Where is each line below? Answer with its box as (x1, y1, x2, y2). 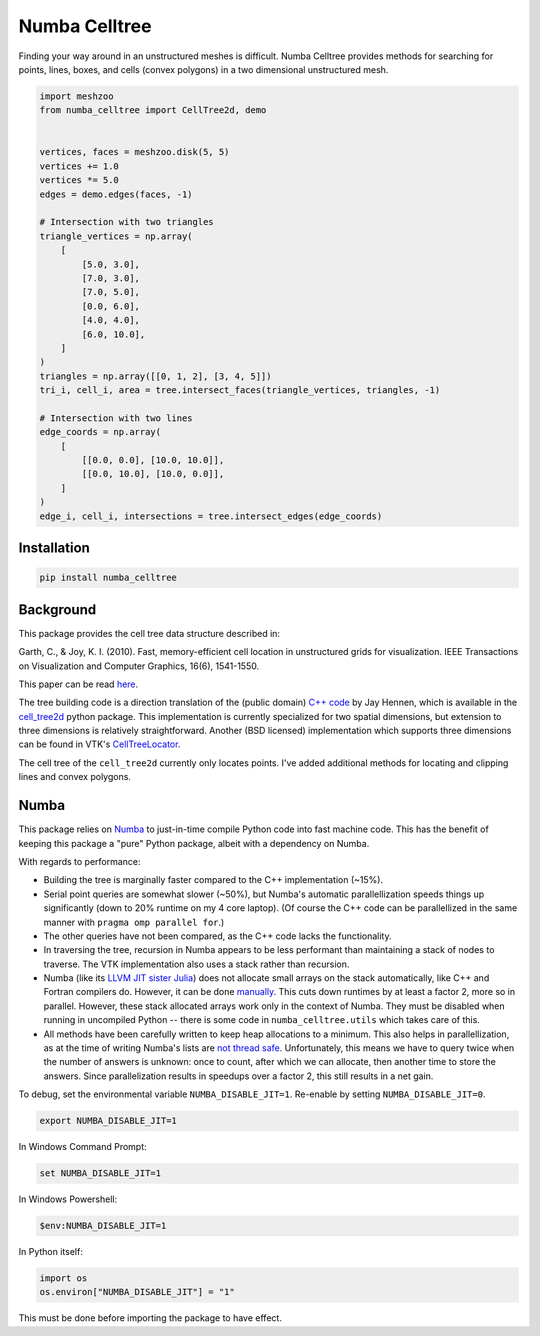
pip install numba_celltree (39, 572, 177, 584)
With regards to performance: (18, 855, 141, 867)
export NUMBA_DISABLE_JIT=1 (39, 1115, 177, 1127)
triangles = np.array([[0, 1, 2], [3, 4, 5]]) (39, 370, 272, 382)
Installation (18, 540, 90, 557)
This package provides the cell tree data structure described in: (18, 627, 280, 639)
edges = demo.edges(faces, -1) (39, 188, 194, 200)
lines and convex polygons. (18, 771, 132, 783)
